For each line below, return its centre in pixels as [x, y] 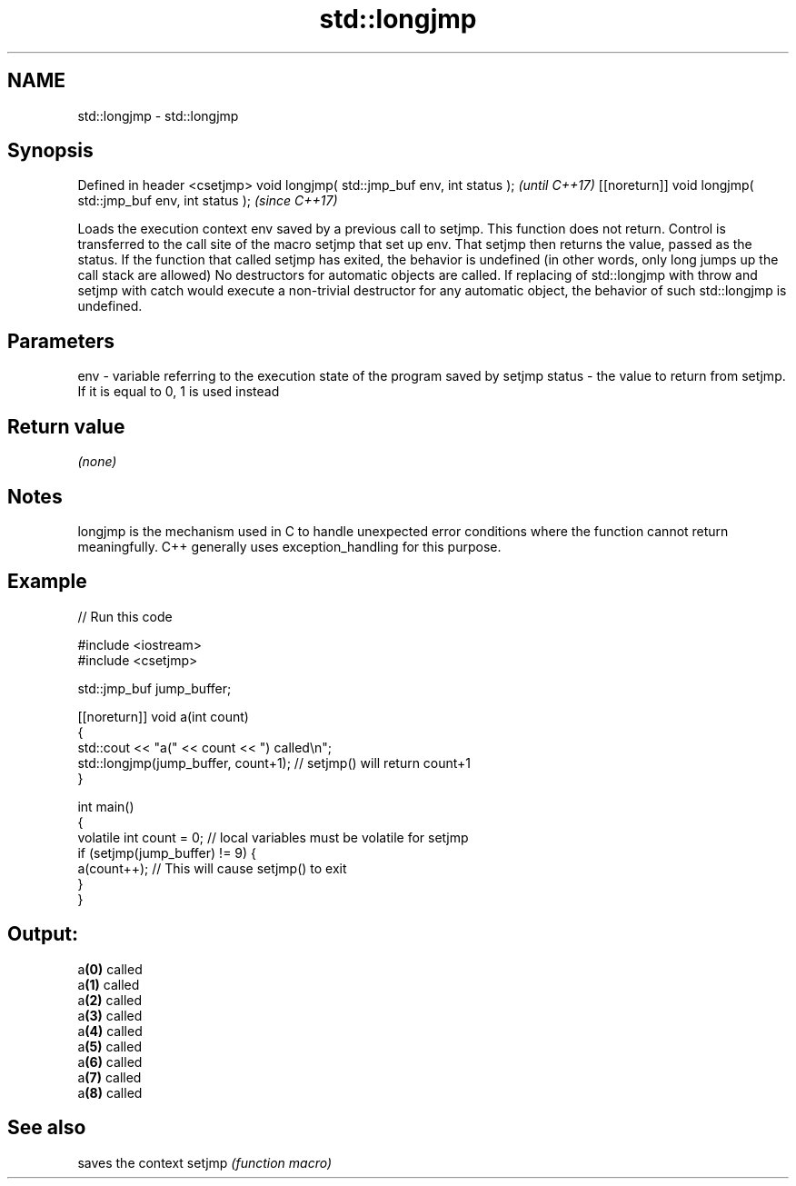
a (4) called [110, 1031]
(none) [97, 462]
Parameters [61, 341]
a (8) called [110, 1092]
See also [47, 1128]
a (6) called [110, 1061]
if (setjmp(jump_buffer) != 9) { [167, 852]
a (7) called [109, 1077]
